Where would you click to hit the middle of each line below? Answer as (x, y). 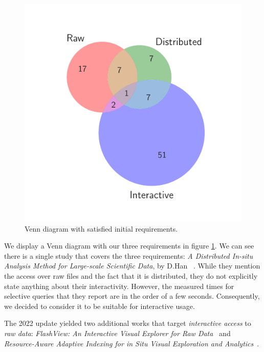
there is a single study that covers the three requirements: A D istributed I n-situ (129, 255)
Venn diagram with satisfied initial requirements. (101, 228)
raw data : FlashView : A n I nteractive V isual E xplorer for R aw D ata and (117, 333)
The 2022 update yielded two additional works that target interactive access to (128, 323)
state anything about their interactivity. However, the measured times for (119, 286)
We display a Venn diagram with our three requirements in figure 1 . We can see (129, 246)
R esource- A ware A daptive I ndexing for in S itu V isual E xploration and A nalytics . (132, 343)
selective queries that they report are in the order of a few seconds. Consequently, (132, 296)
